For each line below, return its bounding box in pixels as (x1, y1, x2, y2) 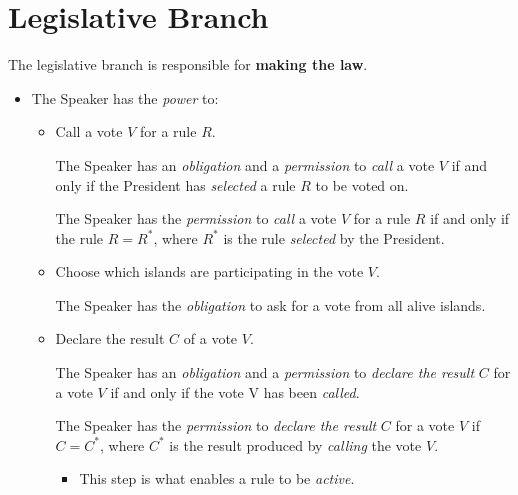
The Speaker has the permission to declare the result (55, 415, 377, 436)
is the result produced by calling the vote (169, 434, 422, 455)
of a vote (183, 328, 238, 349)
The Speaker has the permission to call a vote (55, 208, 337, 229)
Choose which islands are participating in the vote (55, 261, 364, 282)
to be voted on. (315, 174, 409, 195)
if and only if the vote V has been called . (110, 381, 360, 402)
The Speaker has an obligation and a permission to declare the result (55, 362, 475, 383)
